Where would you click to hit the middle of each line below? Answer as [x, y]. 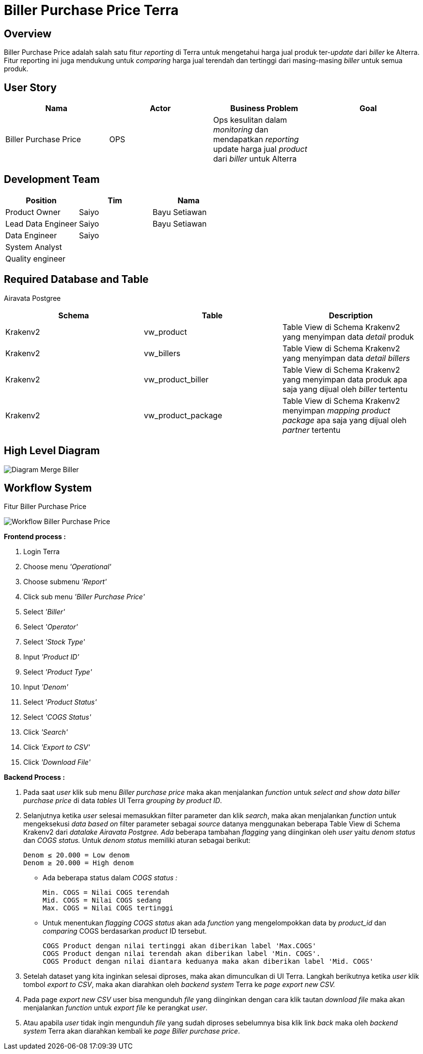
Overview [28, 33]
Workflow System [48, 488]
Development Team [52, 180]
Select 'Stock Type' [54, 642]
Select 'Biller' [44, 612]
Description [351, 315]
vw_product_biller [176, 379]
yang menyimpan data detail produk [348, 337]
